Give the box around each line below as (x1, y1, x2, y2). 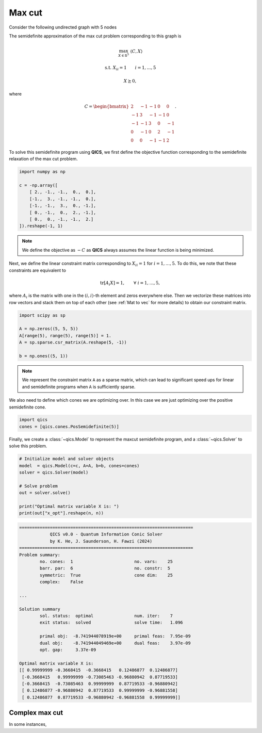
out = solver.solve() (19, 490, 71, 496)
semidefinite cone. (9, 404, 46, 410)
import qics (19, 417, 48, 423)
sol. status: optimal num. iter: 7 (39, 613, 173, 619)
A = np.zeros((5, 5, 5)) (19, 326, 79, 332)
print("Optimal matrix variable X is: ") (19, 504, 119, 509)
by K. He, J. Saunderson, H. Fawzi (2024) (49, 538, 152, 544)
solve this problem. (9, 443, 47, 449)
